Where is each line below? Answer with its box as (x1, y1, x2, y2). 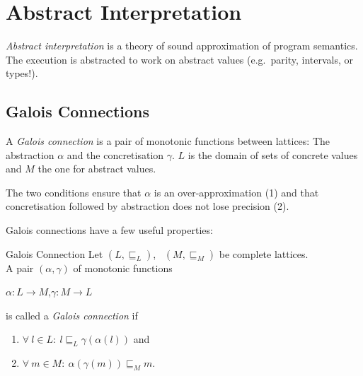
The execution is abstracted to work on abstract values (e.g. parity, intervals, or (6, 52, 353, 66)
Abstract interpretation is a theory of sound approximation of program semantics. (6, 38, 358, 53)
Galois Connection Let (6, 246, 103, 261)
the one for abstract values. (38, 161, 156, 176)
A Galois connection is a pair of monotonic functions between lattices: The (6, 134, 330, 148)
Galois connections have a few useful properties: (6, 223, 213, 237)
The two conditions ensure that (6, 184, 142, 199)
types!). (6, 66, 38, 81)
